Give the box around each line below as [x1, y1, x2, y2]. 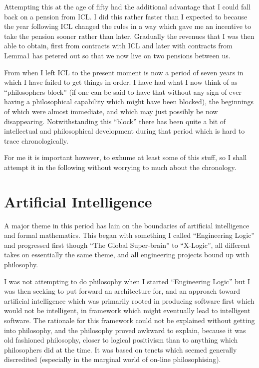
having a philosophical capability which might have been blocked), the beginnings [4, 96, 254, 107]
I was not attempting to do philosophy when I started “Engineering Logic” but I [4, 276, 251, 286]
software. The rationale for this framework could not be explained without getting [4, 315, 255, 325]
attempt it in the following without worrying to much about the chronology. [4, 162, 237, 172]
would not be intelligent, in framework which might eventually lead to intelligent [4, 305, 251, 316]
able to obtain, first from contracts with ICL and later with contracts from [4, 40, 233, 51]
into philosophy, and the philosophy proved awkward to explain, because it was [4, 325, 246, 335]
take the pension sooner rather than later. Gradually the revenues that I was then [4, 30, 255, 41]
